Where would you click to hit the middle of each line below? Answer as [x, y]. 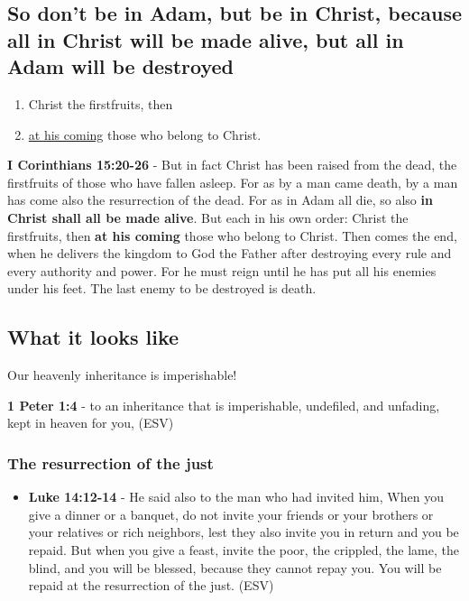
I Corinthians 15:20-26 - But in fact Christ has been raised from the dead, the [232, 165]
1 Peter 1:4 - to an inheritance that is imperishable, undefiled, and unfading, [224, 405]
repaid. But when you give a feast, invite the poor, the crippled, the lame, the [244, 549]
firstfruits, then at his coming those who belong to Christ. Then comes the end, [232, 235]
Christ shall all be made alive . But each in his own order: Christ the [208, 217]
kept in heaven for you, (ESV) [91, 423]
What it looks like [93, 337]
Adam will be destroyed [121, 66]
